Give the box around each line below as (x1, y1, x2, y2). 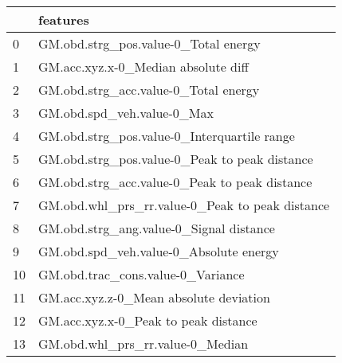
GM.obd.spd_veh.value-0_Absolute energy (38, 242, 279, 260)
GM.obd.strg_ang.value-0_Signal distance (38, 219, 275, 237)
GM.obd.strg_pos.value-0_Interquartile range (38, 127, 295, 145)
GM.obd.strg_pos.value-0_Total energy (38, 34, 261, 53)
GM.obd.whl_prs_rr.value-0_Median (38, 334, 249, 353)
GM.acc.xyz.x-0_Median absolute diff (38, 57, 249, 76)
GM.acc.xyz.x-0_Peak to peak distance (38, 311, 257, 330)
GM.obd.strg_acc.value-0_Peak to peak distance (38, 173, 313, 191)
